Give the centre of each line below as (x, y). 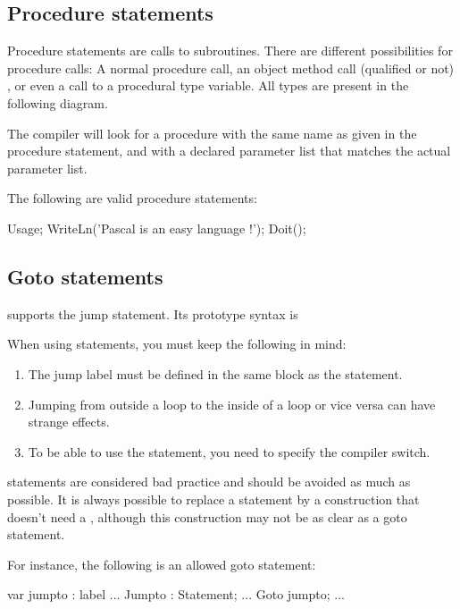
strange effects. (69, 422)
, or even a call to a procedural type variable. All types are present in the (208, 85)
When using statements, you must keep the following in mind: (177, 344)
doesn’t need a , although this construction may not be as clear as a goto (207, 516)
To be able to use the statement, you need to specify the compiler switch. (229, 451)
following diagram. (58, 102)
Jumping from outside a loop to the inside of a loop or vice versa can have (232, 404)
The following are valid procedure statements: (132, 198)
